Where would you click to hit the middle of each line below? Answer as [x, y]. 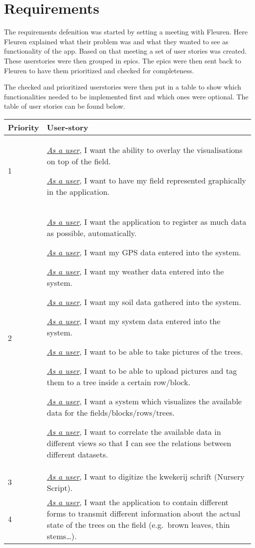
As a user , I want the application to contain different [138, 502]
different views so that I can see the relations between [139, 443]
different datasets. [77, 454]
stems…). [62, 536]
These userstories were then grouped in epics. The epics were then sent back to [123, 60]
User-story [67, 127]
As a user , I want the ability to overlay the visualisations [145, 150]
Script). [60, 487]
